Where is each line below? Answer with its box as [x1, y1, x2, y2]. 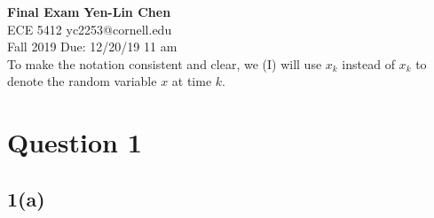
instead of [342, 54, 395, 73]
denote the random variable [7, 72, 157, 90]
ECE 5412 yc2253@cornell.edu [7, 19, 172, 38]
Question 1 [7, 124, 142, 160]
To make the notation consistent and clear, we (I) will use [7, 54, 322, 73]
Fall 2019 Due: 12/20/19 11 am [7, 37, 178, 56]
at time [171, 72, 212, 90]
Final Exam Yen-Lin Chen [7, 3, 171, 20]
